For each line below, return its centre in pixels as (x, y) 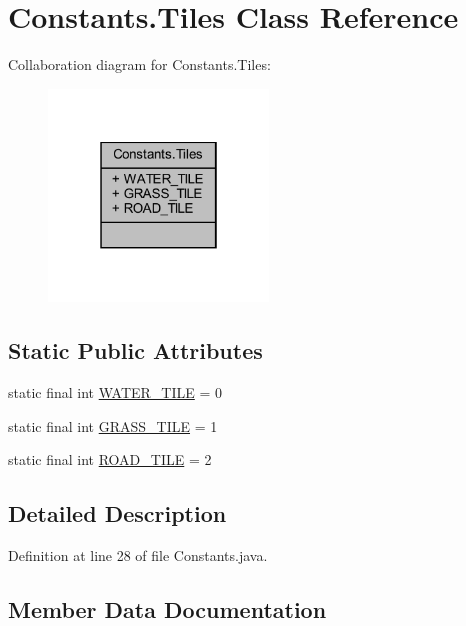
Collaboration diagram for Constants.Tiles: (139, 64)
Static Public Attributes (135, 350)
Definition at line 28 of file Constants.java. (138, 555)
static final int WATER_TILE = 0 (115, 392)
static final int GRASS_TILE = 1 (113, 425)
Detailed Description (117, 513)
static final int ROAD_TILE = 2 (110, 459)
